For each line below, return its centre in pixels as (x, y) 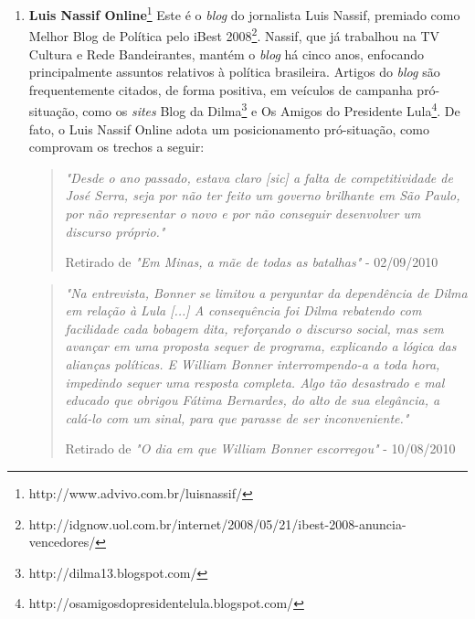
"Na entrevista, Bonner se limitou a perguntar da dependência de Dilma (266, 292)
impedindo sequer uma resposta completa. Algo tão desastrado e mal (255, 382)
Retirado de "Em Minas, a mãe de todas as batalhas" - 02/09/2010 (252, 262)
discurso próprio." (115, 231)
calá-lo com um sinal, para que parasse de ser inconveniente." (237, 417)
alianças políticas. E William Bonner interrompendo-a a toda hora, (253, 364)
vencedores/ (62, 542)
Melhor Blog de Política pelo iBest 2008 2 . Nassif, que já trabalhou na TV (234, 34)
